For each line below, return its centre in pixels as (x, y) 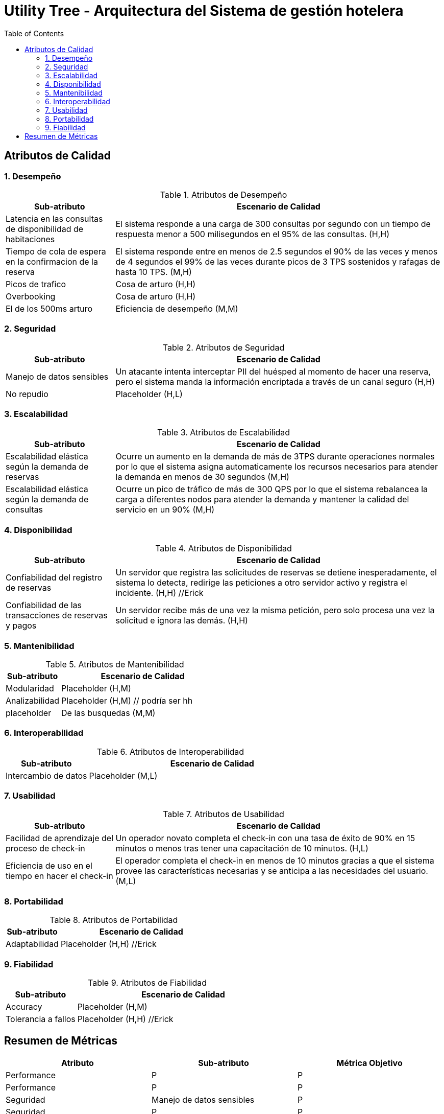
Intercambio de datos (46, 775)
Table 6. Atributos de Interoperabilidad (170, 751)
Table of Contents (34, 33)
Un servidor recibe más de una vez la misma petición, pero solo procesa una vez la (275, 610)
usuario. (413, 871)
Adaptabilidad (32, 944)
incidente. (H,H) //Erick (159, 593)
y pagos (21, 626)
